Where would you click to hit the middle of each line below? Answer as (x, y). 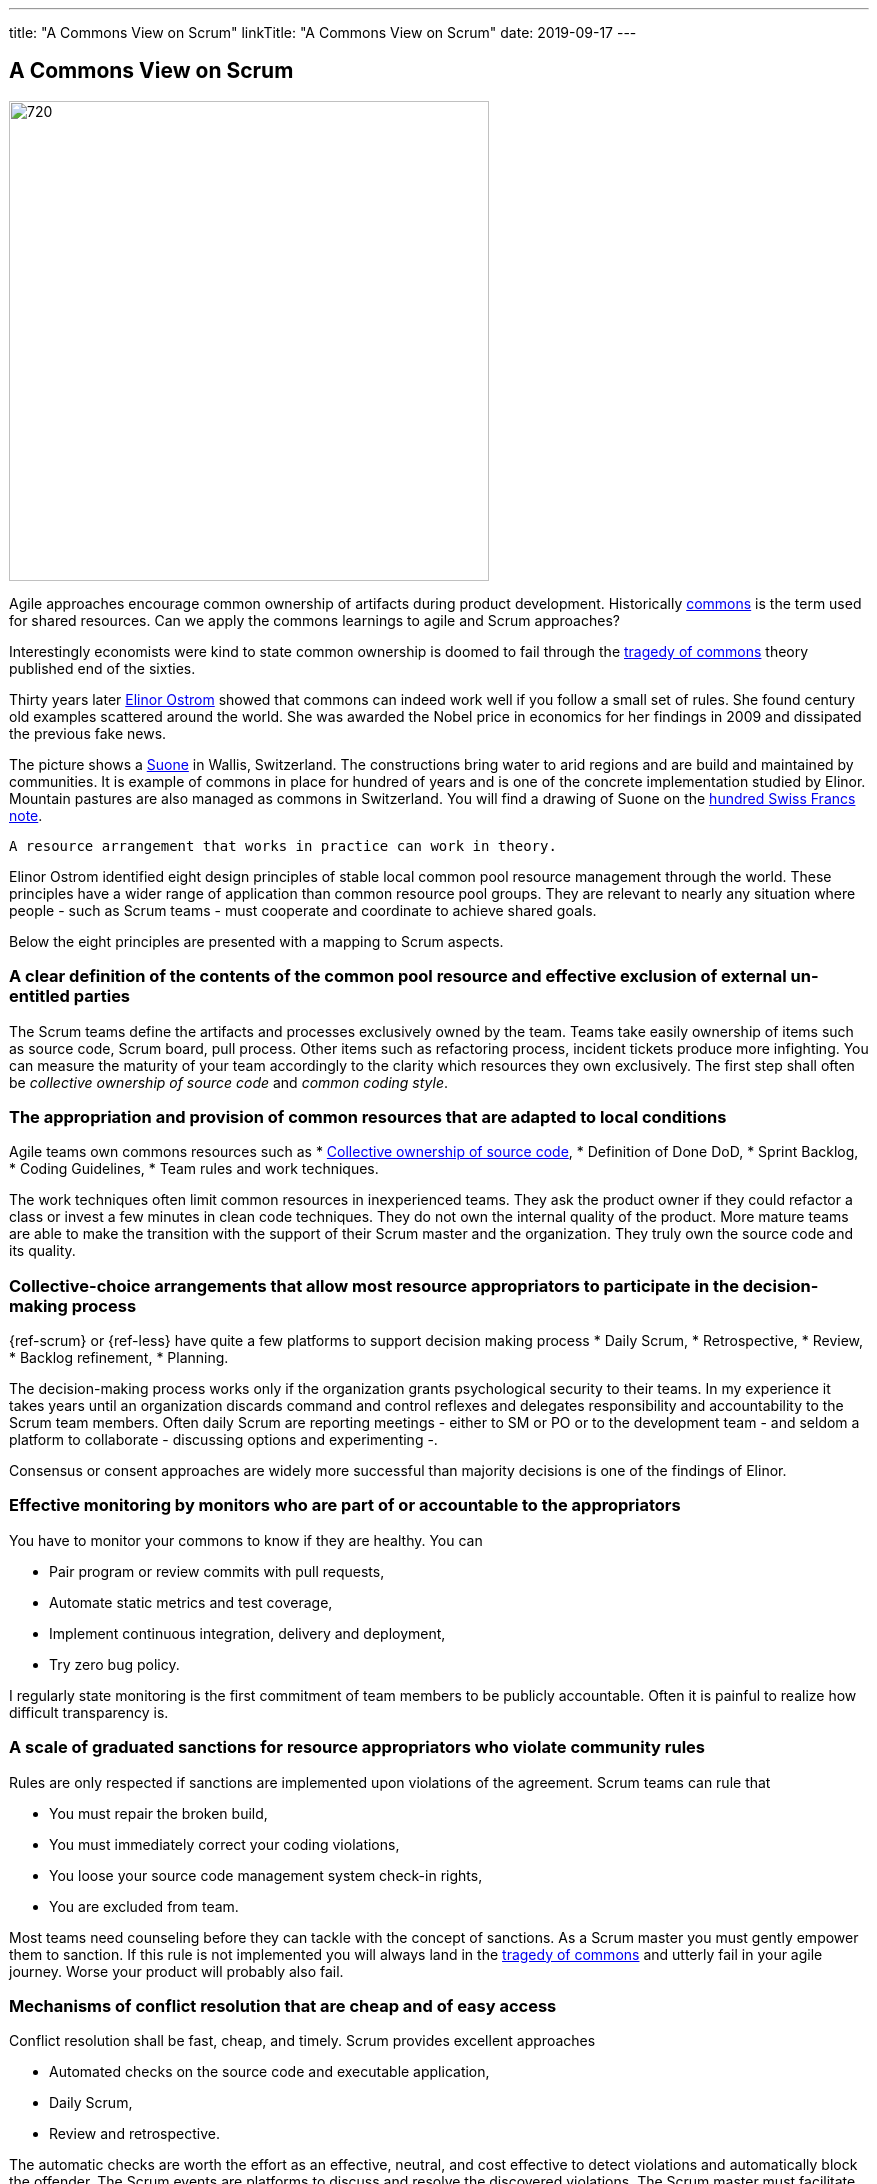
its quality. (42, 1251)
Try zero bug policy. (114, 1664)
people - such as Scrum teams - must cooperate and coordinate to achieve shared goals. (303, 910)
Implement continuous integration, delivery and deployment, (247, 1633)
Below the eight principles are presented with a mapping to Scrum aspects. (256, 941)
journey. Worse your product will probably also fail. (176, 1971)
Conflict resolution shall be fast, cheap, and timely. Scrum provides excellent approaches (302, 2041)
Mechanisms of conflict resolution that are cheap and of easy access (283, 2005)
